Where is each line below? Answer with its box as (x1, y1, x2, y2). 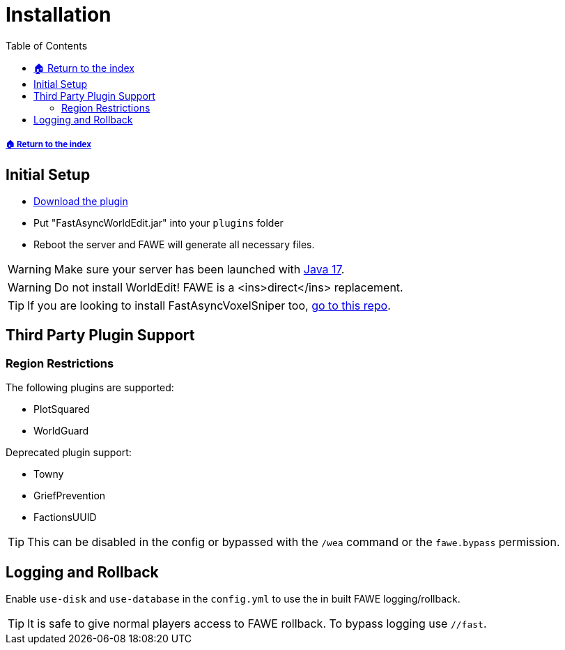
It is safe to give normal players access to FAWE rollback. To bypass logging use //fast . (27, 617, 487, 631)
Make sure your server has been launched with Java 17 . (54, 262, 345, 276)
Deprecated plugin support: (6, 446, 132, 459)
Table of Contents (6, 39, 88, 52)
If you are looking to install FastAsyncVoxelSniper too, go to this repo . (27, 298, 391, 312)
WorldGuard (33, 425, 89, 437)
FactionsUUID (33, 511, 97, 524)
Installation (6, 3, 111, 27)
